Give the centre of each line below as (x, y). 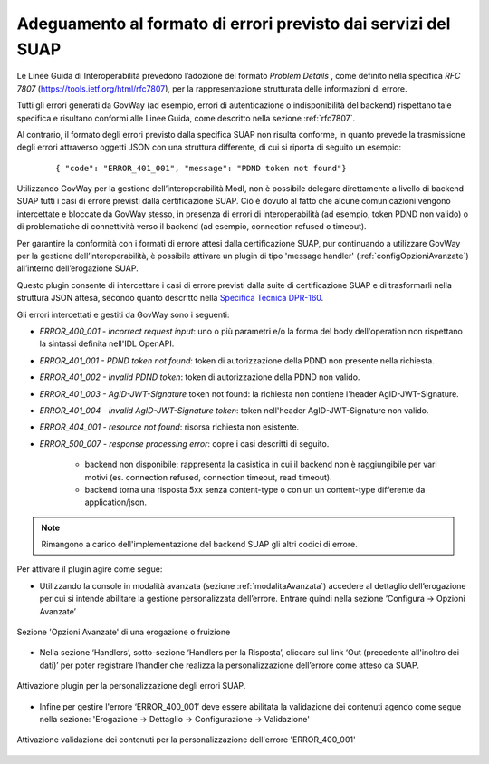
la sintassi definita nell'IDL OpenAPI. (107, 343)
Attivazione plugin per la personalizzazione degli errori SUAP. (131, 686)
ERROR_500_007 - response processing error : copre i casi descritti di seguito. (184, 443)
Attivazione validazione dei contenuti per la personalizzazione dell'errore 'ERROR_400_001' (187, 740)
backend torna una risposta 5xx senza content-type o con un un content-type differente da (255, 489)
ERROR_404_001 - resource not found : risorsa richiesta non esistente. (169, 427)
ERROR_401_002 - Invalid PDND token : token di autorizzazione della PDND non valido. (200, 377)
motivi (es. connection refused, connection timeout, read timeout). (208, 477)
